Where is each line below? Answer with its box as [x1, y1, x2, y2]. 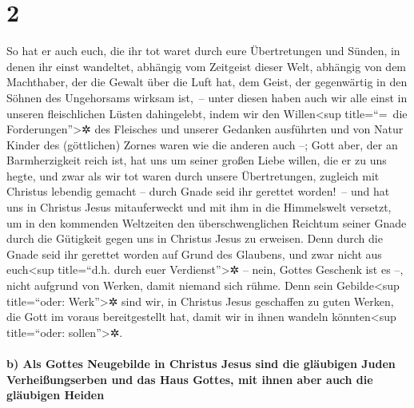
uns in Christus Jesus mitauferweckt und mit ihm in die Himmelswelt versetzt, [6, 199, 392, 216]
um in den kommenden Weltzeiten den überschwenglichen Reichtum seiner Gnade [6, 214, 407, 231]
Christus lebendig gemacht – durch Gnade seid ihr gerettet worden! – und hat [6, 183, 390, 200]
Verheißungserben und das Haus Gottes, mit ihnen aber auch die [6, 370, 373, 387]
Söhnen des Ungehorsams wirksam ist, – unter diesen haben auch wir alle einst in [6, 89, 408, 105]
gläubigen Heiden [6, 386, 105, 403]
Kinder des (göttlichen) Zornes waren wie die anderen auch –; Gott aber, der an [6, 136, 398, 153]
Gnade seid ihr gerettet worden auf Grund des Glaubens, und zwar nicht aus [6, 245, 382, 262]
